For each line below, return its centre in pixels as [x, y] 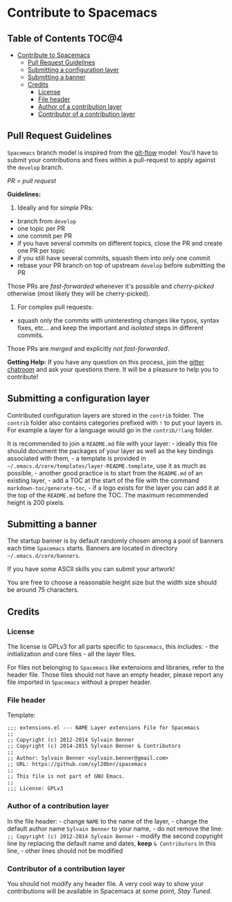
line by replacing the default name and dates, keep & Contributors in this [111, 843]
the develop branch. [35, 167]
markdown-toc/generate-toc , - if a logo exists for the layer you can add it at [113, 488]
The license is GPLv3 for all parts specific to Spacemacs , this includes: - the [113, 647]
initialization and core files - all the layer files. [72, 654]
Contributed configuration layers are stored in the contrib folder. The [106, 415]
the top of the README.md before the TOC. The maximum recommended [108, 495]
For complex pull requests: [55, 307]
